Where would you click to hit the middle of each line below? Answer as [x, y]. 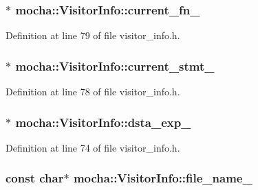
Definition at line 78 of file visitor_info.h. [93, 92]
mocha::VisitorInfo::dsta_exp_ [103, 122]
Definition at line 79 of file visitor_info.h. [93, 35]
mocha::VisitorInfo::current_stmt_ [115, 66]
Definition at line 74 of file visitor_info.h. [93, 147]
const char [35, 178]
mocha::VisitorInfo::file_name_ [163, 178]
